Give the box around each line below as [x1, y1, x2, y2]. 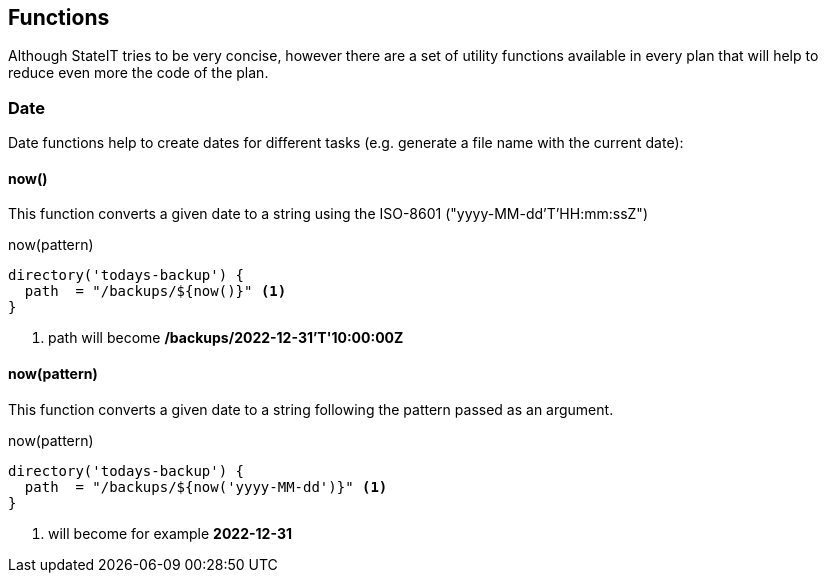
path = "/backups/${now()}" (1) [24, 283, 287, 300]
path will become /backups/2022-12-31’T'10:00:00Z [48, 329, 404, 347]
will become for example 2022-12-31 [48, 524, 292, 542]
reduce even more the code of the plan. [8, 64, 269, 82]
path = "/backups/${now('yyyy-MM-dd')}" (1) [24, 478, 388, 495]
